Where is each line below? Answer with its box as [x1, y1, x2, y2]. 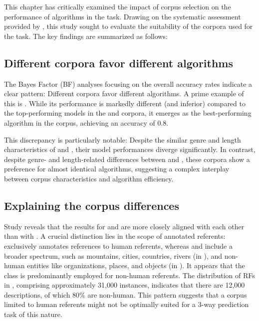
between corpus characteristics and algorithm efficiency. [4, 173, 174, 183]
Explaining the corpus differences [4, 197, 179, 213]
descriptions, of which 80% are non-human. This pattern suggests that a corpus [4, 289, 247, 300]
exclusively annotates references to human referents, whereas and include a [4, 240, 233, 251]
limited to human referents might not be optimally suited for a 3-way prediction [4, 299, 249, 310]
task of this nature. [4, 309, 62, 320]
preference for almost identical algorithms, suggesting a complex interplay [4, 163, 230, 174]
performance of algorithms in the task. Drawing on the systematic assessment [4, 11, 241, 21]
